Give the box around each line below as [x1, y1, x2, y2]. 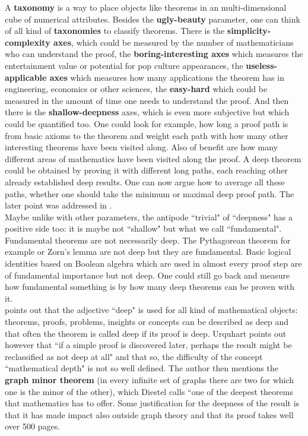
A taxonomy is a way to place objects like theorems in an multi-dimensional [5, 1, 287, 13]
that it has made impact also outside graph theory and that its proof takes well [5, 408, 294, 421]
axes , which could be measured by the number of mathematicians [53, 36, 294, 48]
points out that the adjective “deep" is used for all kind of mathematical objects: [5, 304, 298, 316]
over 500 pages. [5, 420, 61, 432]
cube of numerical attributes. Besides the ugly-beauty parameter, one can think [5, 12, 300, 25]
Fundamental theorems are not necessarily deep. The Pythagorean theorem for [5, 233, 291, 246]
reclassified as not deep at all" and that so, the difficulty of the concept [5, 350, 263, 362]
